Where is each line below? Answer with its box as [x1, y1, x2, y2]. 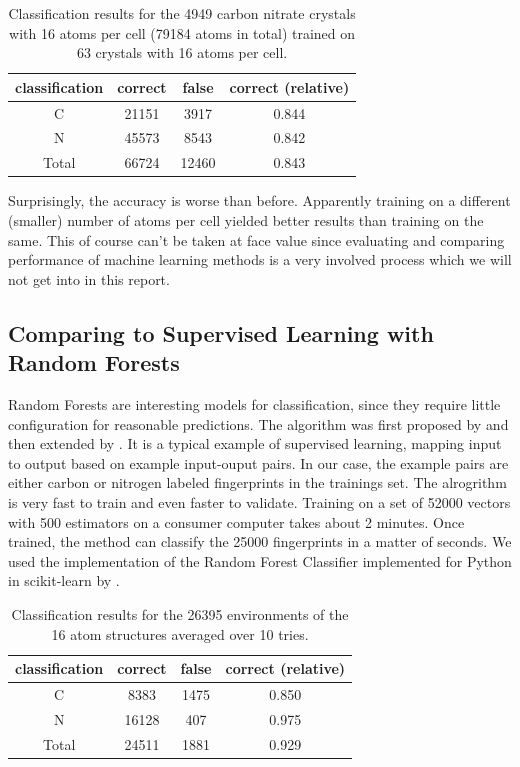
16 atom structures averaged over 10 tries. [51, 623, 309, 644]
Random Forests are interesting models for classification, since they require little [8, 393, 501, 414]
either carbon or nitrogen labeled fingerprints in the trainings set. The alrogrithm [8, 472, 507, 493]
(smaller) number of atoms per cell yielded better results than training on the [8, 210, 484, 230]
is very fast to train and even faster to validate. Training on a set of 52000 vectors [8, 491, 511, 512]
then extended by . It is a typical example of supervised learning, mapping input [8, 433, 502, 454]
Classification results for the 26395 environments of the [11, 603, 349, 624]
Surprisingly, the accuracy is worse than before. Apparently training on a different [8, 190, 511, 211]
